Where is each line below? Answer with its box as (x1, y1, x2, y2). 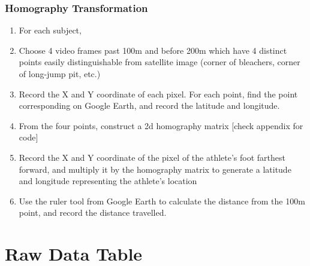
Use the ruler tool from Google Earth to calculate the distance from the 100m (19, 194, 305, 207)
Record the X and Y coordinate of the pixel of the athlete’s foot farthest (19, 151, 285, 163)
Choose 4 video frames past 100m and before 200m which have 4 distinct (19, 44, 287, 56)
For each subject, (19, 24, 82, 36)
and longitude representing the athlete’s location (19, 175, 197, 187)
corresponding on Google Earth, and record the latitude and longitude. (19, 99, 280, 112)
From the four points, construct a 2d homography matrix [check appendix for (19, 119, 303, 132)
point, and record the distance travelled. (19, 206, 167, 219)
